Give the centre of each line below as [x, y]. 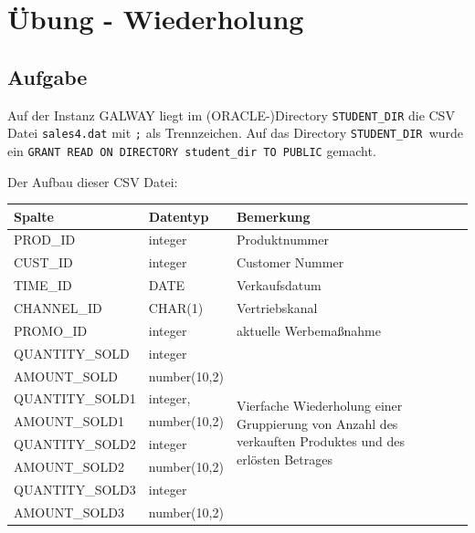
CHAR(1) [176, 308]
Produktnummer [282, 240]
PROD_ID [45, 240]
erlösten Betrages [284, 460]
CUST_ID [43, 262]
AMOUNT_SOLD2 [69, 466]
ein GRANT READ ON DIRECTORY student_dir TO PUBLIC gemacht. [192, 150]
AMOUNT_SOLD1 [69, 421]
